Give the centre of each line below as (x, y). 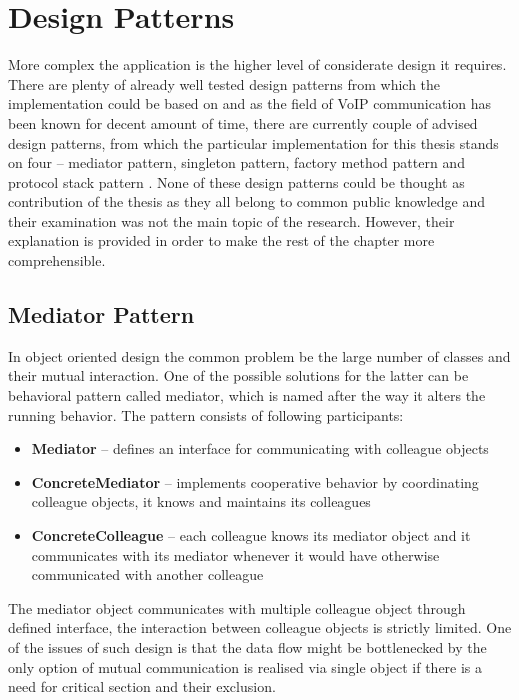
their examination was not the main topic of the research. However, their (231, 220)
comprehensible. (57, 260)
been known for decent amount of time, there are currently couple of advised (243, 122)
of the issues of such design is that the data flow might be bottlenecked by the (247, 646)
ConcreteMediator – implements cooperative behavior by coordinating (255, 481)
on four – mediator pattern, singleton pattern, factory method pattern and (236, 162)
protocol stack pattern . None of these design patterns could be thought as (236, 181)
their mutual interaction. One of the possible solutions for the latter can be (238, 375)
